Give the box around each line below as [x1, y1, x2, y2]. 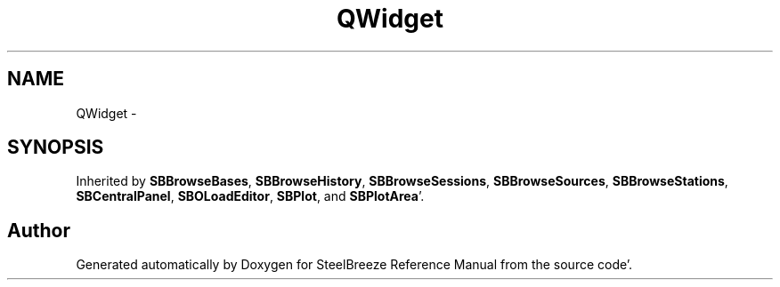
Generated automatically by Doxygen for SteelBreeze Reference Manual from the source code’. [76, 257, 633, 273]
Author [7, 219, 70, 242]
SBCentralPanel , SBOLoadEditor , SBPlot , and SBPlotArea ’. [76, 188, 425, 204]
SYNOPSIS [7, 136, 104, 159]
